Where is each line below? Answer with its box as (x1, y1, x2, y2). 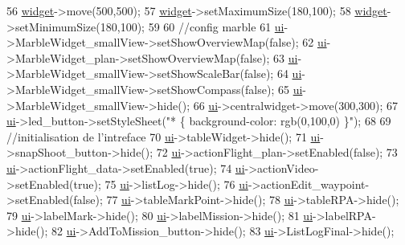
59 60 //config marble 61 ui (148, 18, 284, 35)
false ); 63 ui (240, 49, 298, 66)
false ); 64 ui (244, 65, 302, 82)
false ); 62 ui (269, 34, 327, 51)
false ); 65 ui (245, 80, 303, 97)
